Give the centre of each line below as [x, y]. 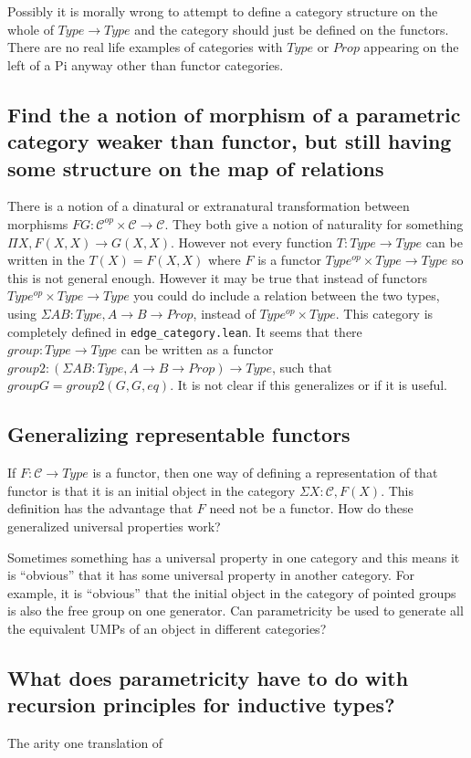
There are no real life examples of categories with [145, 47]
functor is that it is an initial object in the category [152, 490]
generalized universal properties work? [114, 526]
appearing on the [411, 47]
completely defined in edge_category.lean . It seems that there [185, 331]
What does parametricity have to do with [208, 677]
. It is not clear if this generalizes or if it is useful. [309, 385]
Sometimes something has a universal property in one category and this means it [234, 557]
